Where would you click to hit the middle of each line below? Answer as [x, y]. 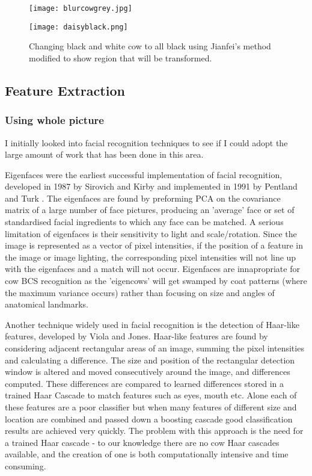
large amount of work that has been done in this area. [104, 154]
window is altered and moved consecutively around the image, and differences [148, 372]
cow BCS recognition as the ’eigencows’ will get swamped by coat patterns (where [156, 281]
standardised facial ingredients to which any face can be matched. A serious [144, 222]
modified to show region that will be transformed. [121, 57]
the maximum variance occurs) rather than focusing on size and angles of [140, 292]
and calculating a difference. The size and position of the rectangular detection [150, 360]
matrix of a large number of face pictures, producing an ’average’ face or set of [150, 210]
